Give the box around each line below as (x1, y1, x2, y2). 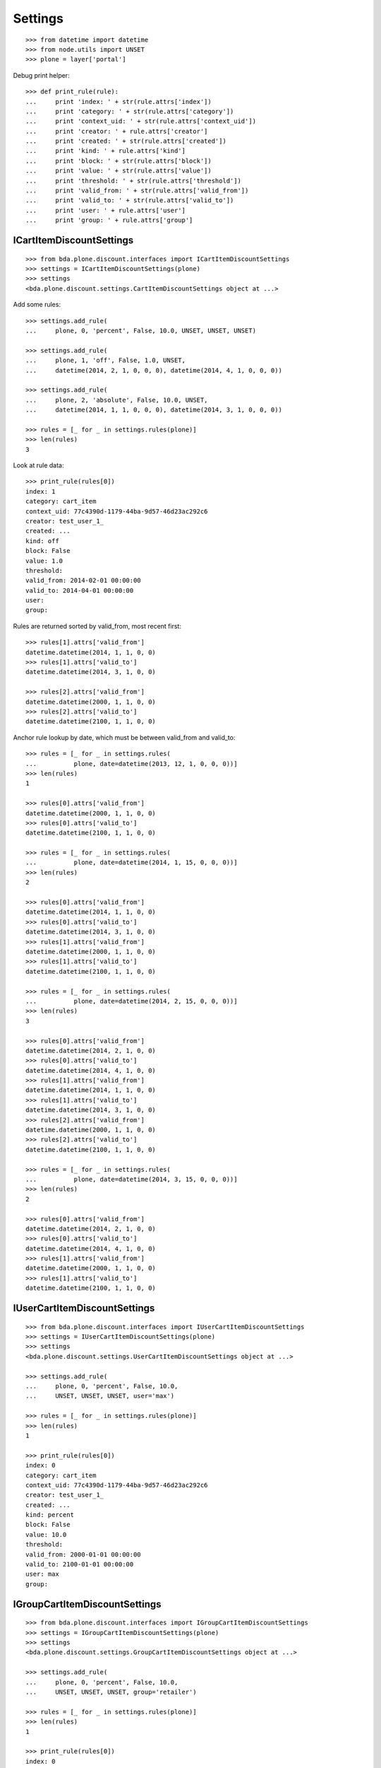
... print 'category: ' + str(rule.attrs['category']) (25, 107, 234, 115)
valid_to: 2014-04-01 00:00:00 (25, 586, 134, 594)
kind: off (25, 537, 59, 545)
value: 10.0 (25, 1530, 67, 1538)
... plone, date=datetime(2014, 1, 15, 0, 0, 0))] (25, 859, 238, 866)
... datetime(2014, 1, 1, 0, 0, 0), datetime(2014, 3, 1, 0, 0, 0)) (25, 406, 282, 414)
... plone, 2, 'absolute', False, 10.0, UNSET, (25, 396, 208, 404)
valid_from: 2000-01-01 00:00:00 (25, 1550, 141, 1559)
